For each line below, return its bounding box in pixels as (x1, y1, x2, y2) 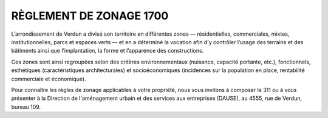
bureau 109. (11, 103, 41, 110)
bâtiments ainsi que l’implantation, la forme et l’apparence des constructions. (11, 47, 204, 54)
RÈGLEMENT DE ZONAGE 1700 (11, 9, 169, 22)
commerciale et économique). (11, 75, 86, 82)
